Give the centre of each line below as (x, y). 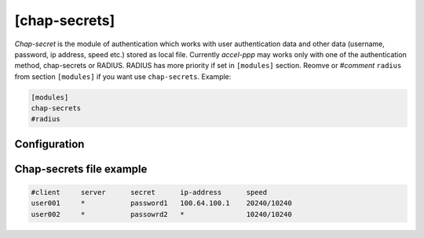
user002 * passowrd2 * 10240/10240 (161, 214)
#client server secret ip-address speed (149, 193)
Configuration (49, 144)
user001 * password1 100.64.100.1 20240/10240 (161, 203)
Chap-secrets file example (81, 169)
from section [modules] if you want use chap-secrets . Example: (123, 76)
